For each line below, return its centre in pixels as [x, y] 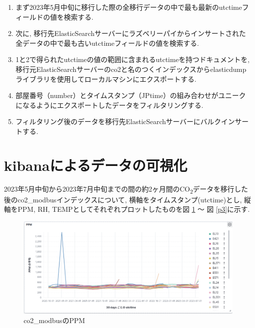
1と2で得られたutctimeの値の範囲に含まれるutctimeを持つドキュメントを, [133, 59]
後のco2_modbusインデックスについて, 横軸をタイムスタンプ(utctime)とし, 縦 [127, 199]
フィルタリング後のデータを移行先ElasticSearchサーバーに [108, 121]
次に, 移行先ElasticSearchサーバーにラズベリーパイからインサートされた [131, 33]
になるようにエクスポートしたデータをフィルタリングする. [109, 105]
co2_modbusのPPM [54, 320]
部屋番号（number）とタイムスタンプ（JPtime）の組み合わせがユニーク [131, 95]
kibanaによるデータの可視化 [96, 165]
